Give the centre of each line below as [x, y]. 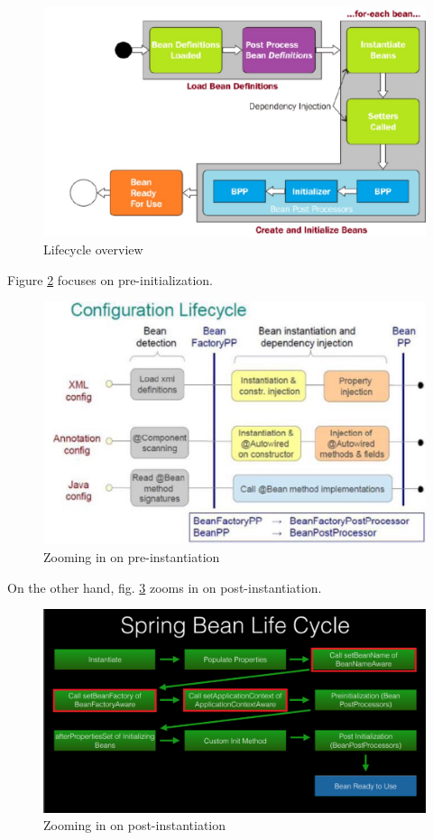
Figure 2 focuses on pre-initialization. [110, 279]
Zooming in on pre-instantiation [132, 556]
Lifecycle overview [93, 249]
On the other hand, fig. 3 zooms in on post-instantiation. [165, 587]
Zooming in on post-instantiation [135, 825]
